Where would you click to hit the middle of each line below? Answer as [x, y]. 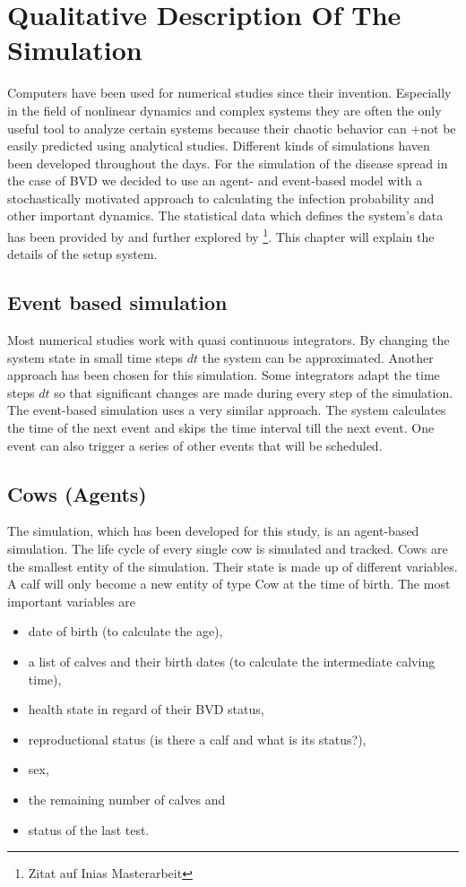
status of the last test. [89, 829]
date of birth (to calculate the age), [125, 631]
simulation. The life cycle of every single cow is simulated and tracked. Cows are [228, 549]
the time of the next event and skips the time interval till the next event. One [221, 428]
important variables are [71, 601]
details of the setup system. [82, 254]
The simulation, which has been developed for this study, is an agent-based [213, 531]
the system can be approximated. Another [318, 357]
